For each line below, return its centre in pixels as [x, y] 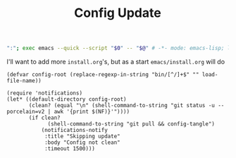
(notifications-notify [75, 130]
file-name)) [24, 81]
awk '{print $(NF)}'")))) [92, 112]
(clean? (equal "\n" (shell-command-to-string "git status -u [122, 106]
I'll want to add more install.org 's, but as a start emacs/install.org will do [116, 62]
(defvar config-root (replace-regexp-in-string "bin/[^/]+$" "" [103, 75]
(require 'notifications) [44, 93]
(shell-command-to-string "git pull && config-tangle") [131, 124]
